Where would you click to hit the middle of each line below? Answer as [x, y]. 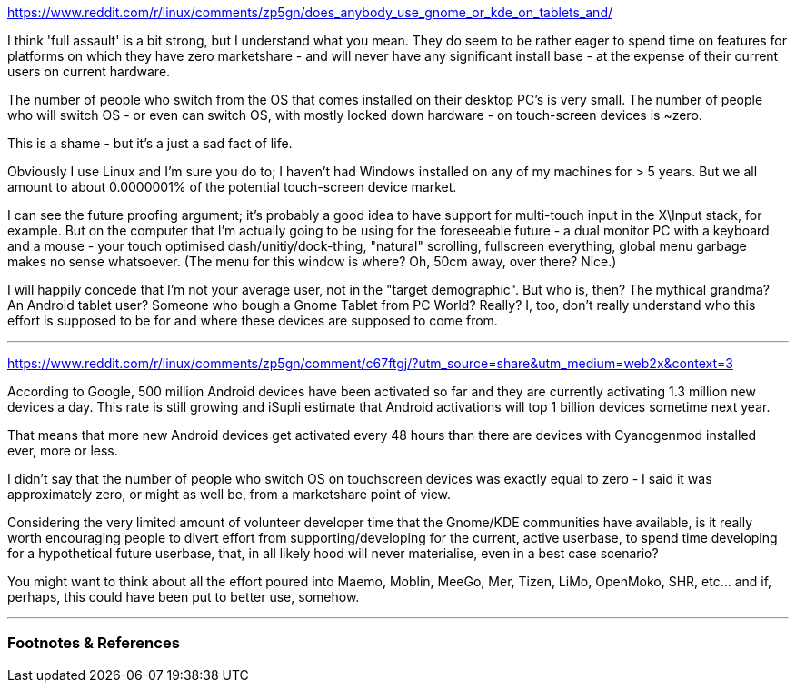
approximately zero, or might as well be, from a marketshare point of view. [229, 494]
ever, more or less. [63, 450]
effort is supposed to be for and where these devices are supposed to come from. [253, 320]
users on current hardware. [89, 71]
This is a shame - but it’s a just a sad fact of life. [150, 143]
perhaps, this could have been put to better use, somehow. [184, 597]
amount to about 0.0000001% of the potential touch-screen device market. [232, 187]
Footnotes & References [94, 643]
